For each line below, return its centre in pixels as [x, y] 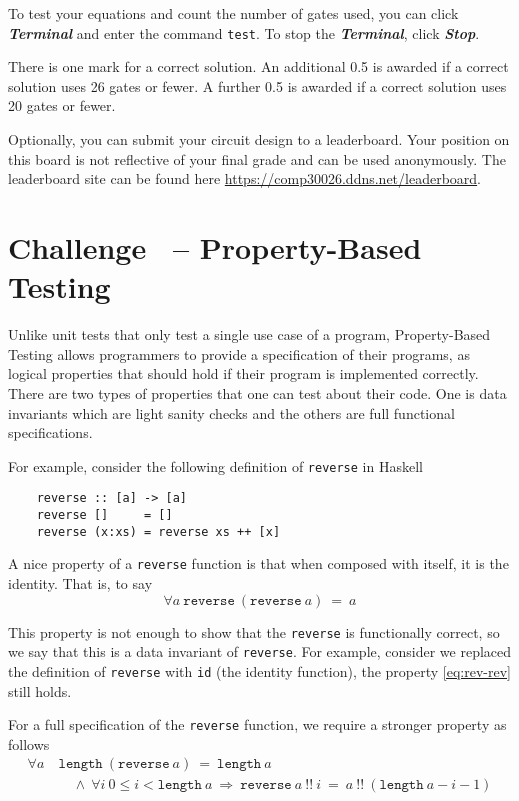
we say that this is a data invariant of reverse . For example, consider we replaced [260, 651]
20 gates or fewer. [62, 105]
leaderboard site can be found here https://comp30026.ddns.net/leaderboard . [245, 178]
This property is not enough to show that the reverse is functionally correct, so [254, 631]
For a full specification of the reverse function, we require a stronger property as [257, 724]
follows [29, 743]
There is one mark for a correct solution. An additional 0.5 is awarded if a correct [258, 66]
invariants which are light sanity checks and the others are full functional [231, 412]
